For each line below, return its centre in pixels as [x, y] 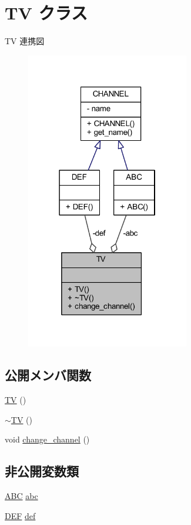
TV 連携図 [25, 41]
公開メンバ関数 [48, 375]
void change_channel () [47, 439]
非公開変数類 [42, 471]
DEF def [20, 515]
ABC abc [21, 496]
